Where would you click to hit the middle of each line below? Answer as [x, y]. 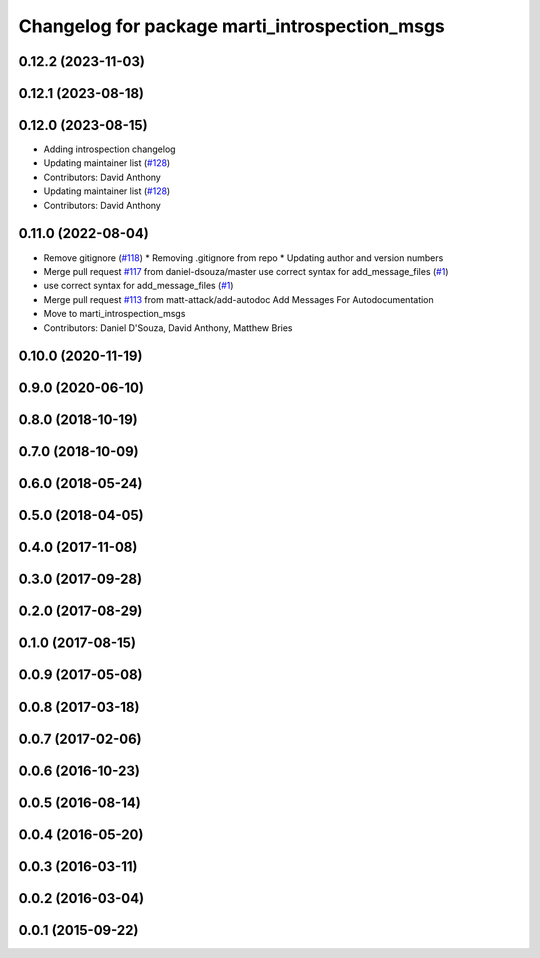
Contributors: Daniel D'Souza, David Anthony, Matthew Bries [168, 327]
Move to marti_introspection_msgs [114, 314]
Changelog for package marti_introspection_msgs [231, 26]
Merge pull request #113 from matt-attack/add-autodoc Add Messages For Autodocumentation [238, 299]
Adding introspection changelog [109, 149]
